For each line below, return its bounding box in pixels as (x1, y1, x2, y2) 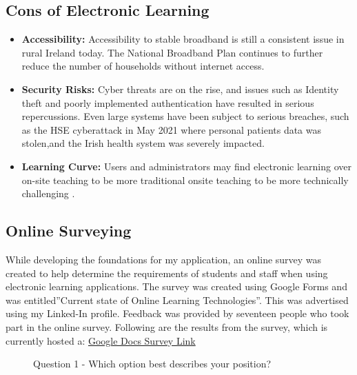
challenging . (21, 186, 75, 201)
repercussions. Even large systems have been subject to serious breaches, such (21, 109, 349, 123)
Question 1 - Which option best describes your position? (33, 356, 272, 371)
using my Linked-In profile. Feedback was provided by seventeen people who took (6, 306, 349, 321)
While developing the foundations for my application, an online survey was (6, 252, 322, 266)
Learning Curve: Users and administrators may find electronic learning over (21, 159, 351, 173)
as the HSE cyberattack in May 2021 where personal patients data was (21, 122, 322, 136)
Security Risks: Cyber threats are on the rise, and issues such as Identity (21, 81, 339, 96)
